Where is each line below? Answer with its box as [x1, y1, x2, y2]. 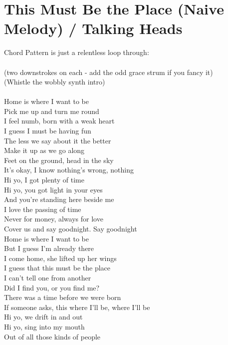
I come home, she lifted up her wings [4, 252, 117, 263]
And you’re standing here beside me [4, 194, 114, 204]
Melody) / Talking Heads [4, 18, 183, 38]
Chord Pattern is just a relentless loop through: [4, 47, 149, 57]
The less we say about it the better [4, 135, 111, 145]
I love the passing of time [4, 203, 81, 214]
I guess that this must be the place [4, 262, 110, 273]
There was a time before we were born [4, 292, 121, 302]
